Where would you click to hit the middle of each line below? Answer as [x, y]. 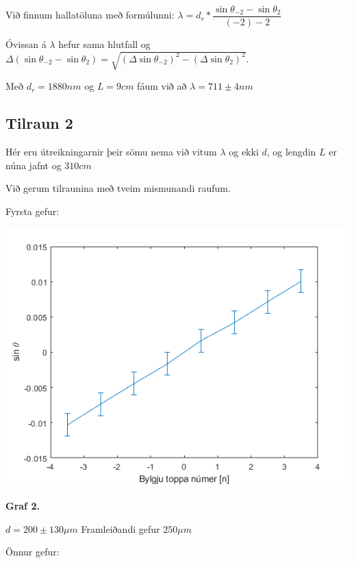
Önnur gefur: [33, 552]
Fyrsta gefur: [33, 211]
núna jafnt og [34, 165]
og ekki [244, 151]
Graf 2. [23, 505]
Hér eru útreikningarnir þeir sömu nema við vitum [111, 151]
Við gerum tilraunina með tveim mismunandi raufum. [118, 188]
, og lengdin [291, 151]
